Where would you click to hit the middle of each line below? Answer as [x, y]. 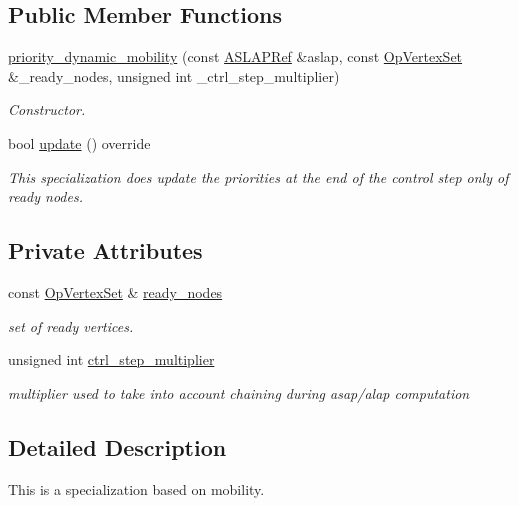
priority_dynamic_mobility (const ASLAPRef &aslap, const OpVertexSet [235, 56]
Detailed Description [117, 446]
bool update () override [79, 142]
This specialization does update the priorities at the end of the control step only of [258, 176]
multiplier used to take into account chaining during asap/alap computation [239, 392]
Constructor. [47, 109]
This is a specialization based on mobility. [136, 488]
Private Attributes [105, 250]
